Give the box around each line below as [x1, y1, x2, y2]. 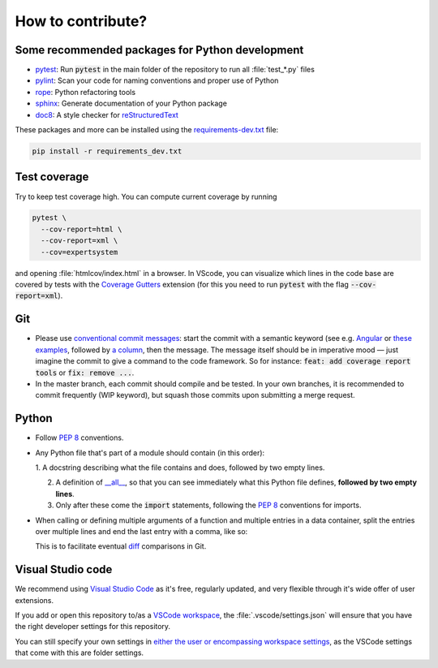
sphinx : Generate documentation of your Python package [35, 98, 227, 109]
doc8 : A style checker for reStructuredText [35, 110, 178, 119]
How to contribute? [15, 12, 148, 30]
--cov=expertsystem [41, 248, 118, 256]
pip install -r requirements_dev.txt [32, 147, 182, 156]
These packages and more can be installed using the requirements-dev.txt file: [15, 125, 279, 135]
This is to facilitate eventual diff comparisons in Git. [35, 541, 207, 551]
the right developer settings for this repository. [15, 622, 170, 631]
